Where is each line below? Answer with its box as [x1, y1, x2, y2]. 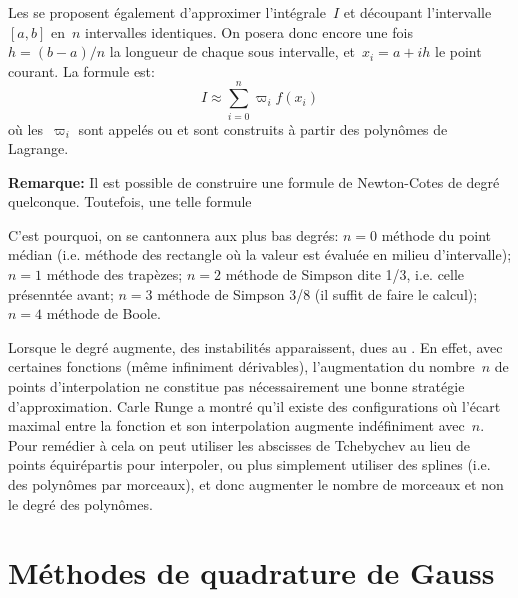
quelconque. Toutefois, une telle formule [8, 191, 252, 212]
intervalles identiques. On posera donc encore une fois [85, 21, 413, 42]
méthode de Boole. [46, 303, 161, 324]
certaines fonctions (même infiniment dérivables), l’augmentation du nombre [8, 356, 475, 377]
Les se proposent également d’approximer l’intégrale [8, 2, 326, 22]
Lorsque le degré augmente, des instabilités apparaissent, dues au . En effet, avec [8, 336, 503, 357]
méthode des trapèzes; [46, 264, 183, 285]
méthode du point [381, 224, 491, 245]
